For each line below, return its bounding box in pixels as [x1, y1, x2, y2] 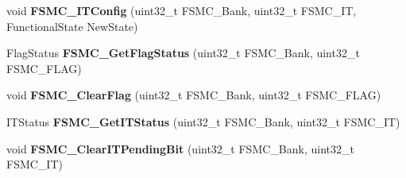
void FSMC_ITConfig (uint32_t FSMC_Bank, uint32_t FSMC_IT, [6, 2, 357, 18]
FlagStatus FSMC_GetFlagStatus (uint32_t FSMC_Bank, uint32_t [6, 44, 360, 61]
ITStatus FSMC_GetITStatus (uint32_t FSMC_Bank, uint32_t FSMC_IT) [6, 113, 400, 130]
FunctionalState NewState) [6, 17, 138, 34]
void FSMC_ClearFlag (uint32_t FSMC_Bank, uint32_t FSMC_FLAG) [6, 87, 381, 103]
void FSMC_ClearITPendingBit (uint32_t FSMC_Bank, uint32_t [6, 140, 354, 157]
